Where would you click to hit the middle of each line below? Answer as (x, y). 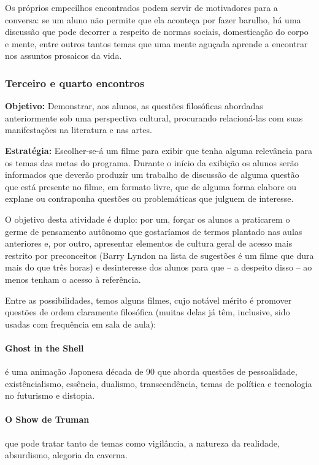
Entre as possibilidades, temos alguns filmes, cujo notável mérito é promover (148, 300)
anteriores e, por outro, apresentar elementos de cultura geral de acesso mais (149, 243)
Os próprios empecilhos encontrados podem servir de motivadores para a (141, 7)
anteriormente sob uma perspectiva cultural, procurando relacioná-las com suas (154, 117)
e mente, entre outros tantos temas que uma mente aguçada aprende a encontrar (156, 43)
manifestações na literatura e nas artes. (79, 130)
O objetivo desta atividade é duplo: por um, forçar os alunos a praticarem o (148, 219)
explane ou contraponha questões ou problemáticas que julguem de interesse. (149, 198)
